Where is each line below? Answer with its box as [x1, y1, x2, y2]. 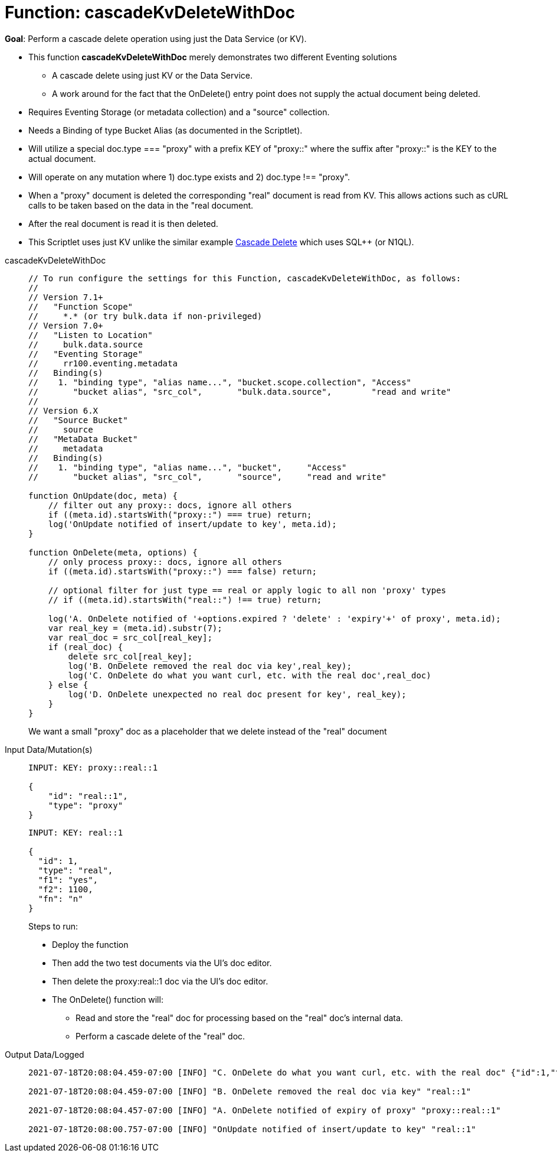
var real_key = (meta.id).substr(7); [48, 623, 222, 633]
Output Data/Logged [5, 1049, 84, 1059]
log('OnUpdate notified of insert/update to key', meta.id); [48, 519, 337, 529]
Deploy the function [52, 939, 129, 950]
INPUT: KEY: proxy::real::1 [28, 762, 158, 772]
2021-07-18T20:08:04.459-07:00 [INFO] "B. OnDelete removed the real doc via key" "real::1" [28, 1086, 471, 1096]
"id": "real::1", [48, 791, 128, 801]
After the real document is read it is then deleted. [28, 218, 218, 229]
